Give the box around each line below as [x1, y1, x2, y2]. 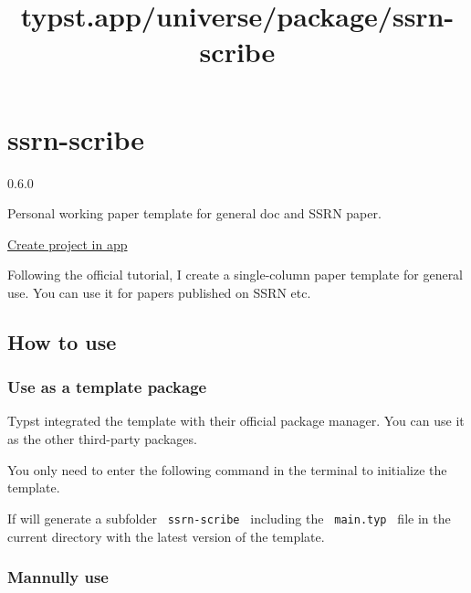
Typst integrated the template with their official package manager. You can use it [7, 411, 465, 430]
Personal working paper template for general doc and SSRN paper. [7, 204, 382, 223]
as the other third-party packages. [7, 429, 197, 449]
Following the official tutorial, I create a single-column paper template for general [7, 265, 464, 284]
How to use [7, 327, 117, 355]
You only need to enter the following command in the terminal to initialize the [7, 460, 447, 479]
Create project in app [7, 234, 128, 253]
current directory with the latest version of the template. [7, 526, 325, 545]
